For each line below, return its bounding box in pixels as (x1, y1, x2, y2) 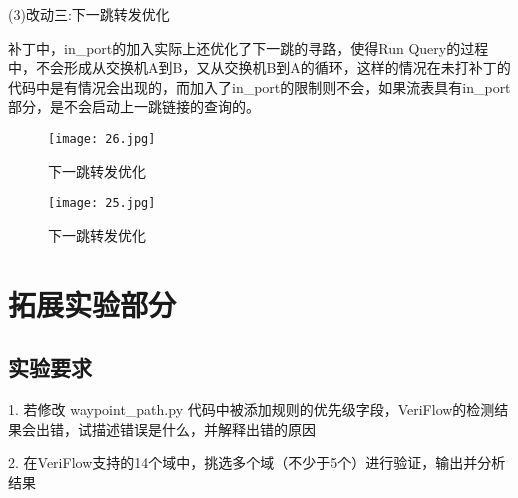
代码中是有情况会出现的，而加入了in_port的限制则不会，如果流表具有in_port (8, 76, 511, 97)
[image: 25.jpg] (48, 196, 156, 211)
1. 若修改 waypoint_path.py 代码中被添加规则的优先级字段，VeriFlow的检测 (8, 399, 495, 420)
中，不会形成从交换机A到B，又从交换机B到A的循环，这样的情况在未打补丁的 (8, 57, 511, 78)
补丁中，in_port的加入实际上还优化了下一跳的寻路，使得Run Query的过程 (8, 37, 489, 58)
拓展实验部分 (8, 283, 177, 324)
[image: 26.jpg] (48, 131, 156, 146)
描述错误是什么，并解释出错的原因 (91, 418, 316, 439)
